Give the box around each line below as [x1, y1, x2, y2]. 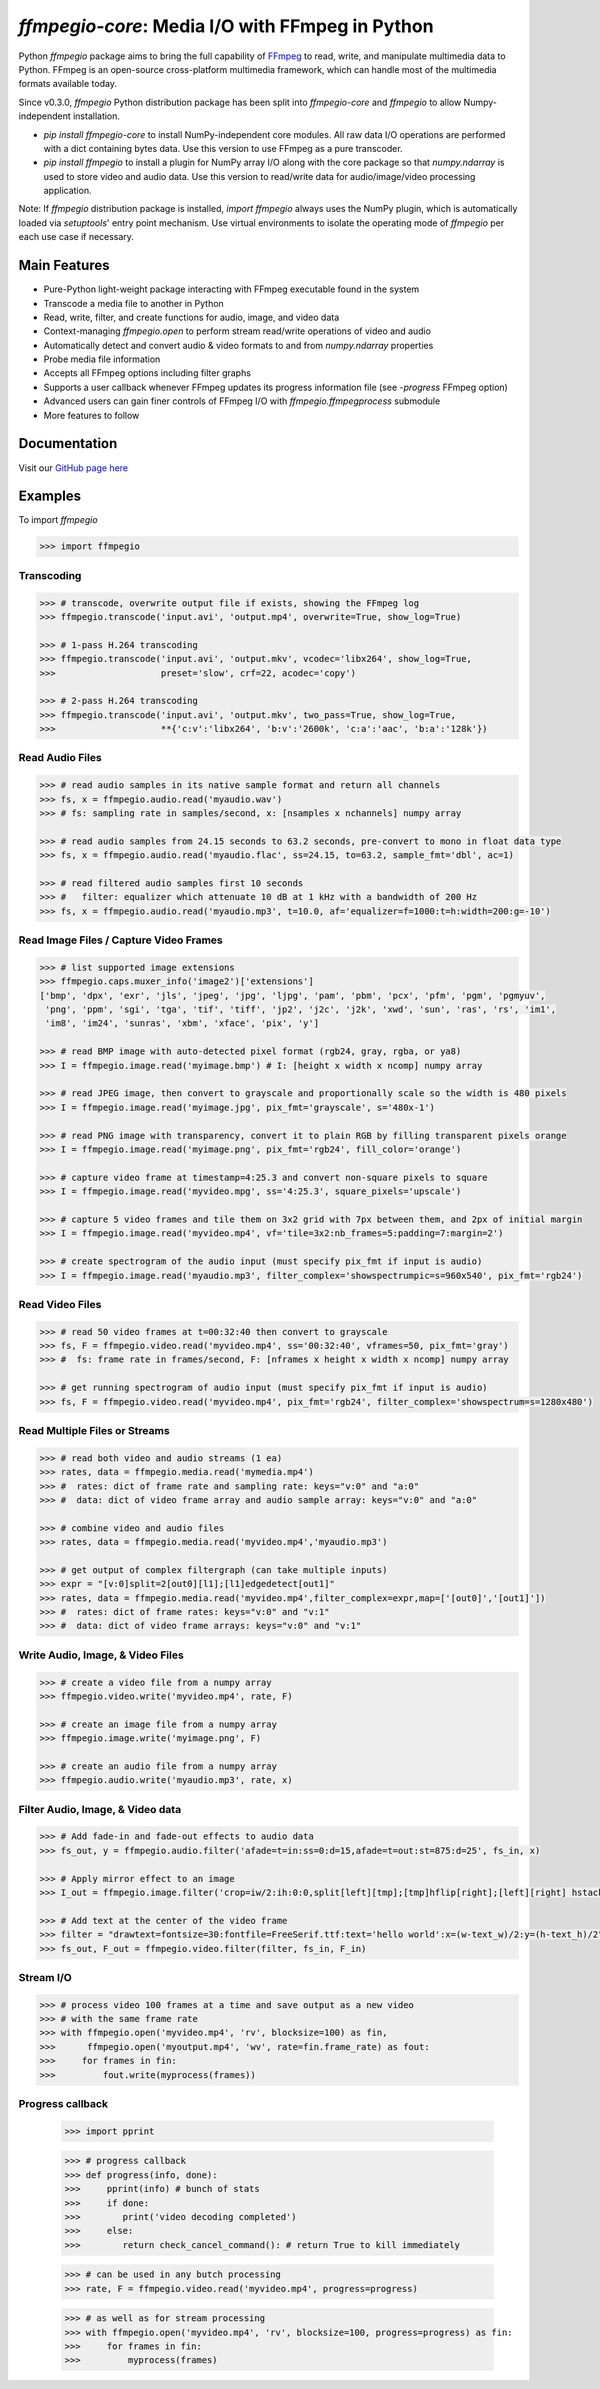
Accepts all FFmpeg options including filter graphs [43, 367, 252, 379]
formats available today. [18, 78, 117, 90]
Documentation [18, 435, 118, 452]
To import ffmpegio [18, 514, 99, 526]
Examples [18, 488, 82, 505]
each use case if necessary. [18, 231, 135, 243]
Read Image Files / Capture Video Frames [18, 933, 224, 947]
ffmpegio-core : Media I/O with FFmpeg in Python [18, 15, 434, 37]
